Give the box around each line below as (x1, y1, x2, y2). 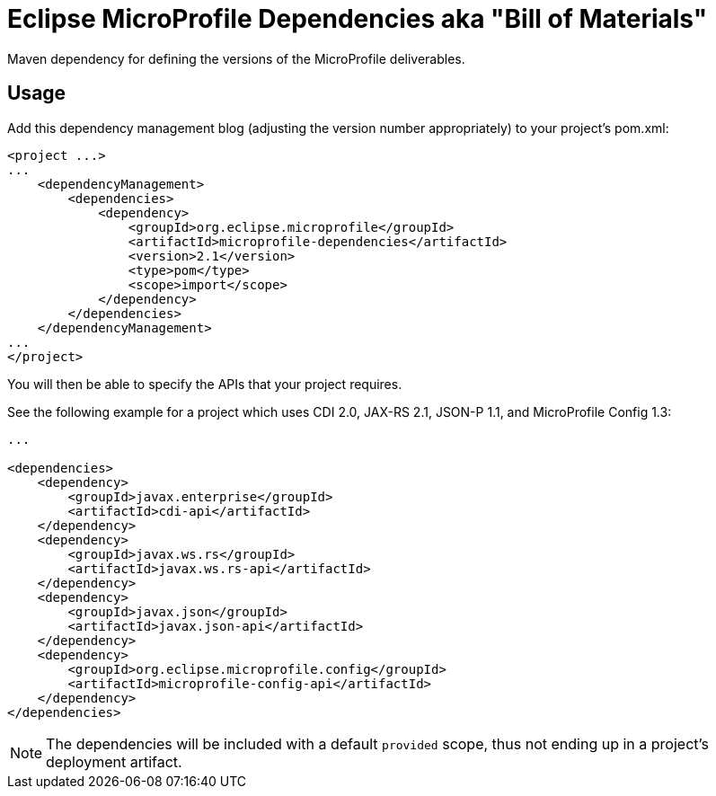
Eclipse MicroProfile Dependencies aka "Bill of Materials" (7, 4, 708, 34)
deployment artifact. (46, 752, 182, 771)
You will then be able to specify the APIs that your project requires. (7, 376, 402, 392)
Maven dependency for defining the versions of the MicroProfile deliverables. (7, 50, 465, 66)
